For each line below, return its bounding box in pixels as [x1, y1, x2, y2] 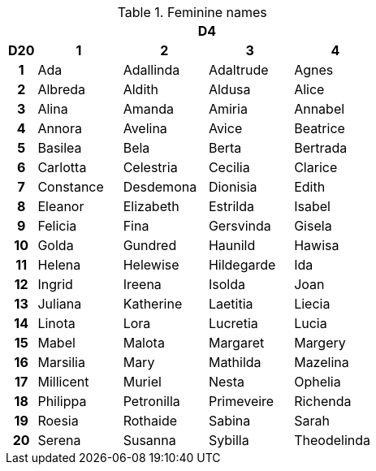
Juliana [37, 296, 82, 312]
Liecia [294, 296, 331, 312]
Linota [37, 315, 76, 331]
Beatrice [294, 120, 345, 136]
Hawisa [294, 237, 339, 253]
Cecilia [208, 159, 250, 175]
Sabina [208, 413, 251, 429]
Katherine [123, 296, 183, 312]
